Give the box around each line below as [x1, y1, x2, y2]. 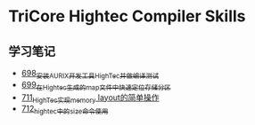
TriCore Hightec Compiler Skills [8, 6, 246, 27]
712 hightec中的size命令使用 [21, 104, 109, 116]
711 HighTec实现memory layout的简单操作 [21, 91, 160, 105]
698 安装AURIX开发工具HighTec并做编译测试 [21, 68, 160, 81]
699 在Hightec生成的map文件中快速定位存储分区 [21, 79, 171, 92]
